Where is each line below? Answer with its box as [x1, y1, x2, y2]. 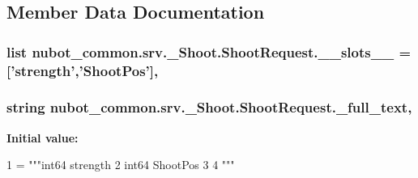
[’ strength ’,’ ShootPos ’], [6, 60, 159, 80]
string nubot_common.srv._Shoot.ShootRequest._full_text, [6, 97, 412, 117]
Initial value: [6, 129, 79, 146]
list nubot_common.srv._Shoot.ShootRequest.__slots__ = [6, 41, 412, 61]
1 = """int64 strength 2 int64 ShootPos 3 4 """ [6, 156, 235, 173]
